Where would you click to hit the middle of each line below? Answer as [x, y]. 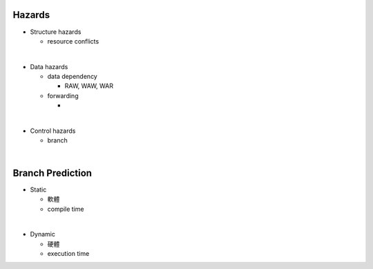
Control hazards [53, 131]
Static [38, 189]
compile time [66, 209]
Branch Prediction [52, 173]
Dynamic [42, 234]
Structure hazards [56, 32]
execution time [68, 254]
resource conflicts [73, 41]
